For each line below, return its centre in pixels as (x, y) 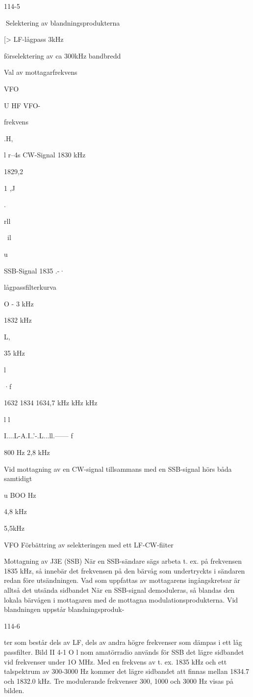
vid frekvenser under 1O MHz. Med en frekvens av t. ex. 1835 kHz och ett (115, 661)
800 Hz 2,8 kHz (27, 452)
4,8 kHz (15, 511)
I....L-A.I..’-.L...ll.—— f (38, 436)
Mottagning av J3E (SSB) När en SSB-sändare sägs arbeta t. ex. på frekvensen (123, 561)
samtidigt (18, 478)
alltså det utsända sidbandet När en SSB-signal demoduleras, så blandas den (119, 590)
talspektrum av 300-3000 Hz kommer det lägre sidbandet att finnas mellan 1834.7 (127, 671)
